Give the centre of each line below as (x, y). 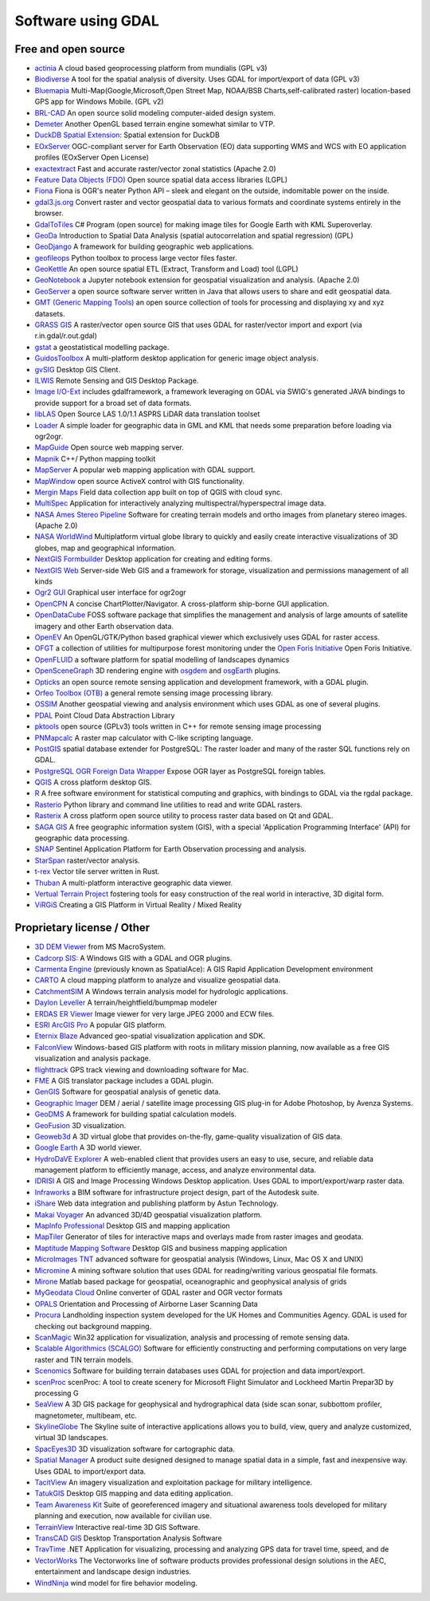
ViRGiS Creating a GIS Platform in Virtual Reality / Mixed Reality (138, 905)
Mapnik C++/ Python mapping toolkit (95, 458)
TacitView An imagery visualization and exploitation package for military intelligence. (174, 1482)
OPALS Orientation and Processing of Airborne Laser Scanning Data (146, 1304)
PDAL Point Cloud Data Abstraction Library (105, 715)
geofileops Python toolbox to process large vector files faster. (136, 258)
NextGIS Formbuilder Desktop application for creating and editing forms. (153, 559)
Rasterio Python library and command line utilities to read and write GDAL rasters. (168, 804)
